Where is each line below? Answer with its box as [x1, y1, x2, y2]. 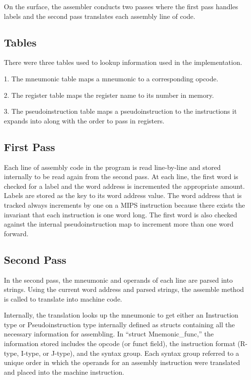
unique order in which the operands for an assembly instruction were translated [4, 357, 240, 367]
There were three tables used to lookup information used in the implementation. [4, 57, 242, 67]
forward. [4, 228, 29, 238]
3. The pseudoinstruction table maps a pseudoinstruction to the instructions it [4, 106, 237, 116]
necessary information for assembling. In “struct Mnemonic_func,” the [4, 329, 214, 339]
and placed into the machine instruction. [4, 366, 125, 377]
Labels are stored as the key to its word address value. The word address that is [4, 190, 242, 200]
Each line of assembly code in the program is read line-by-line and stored [4, 162, 221, 172]
